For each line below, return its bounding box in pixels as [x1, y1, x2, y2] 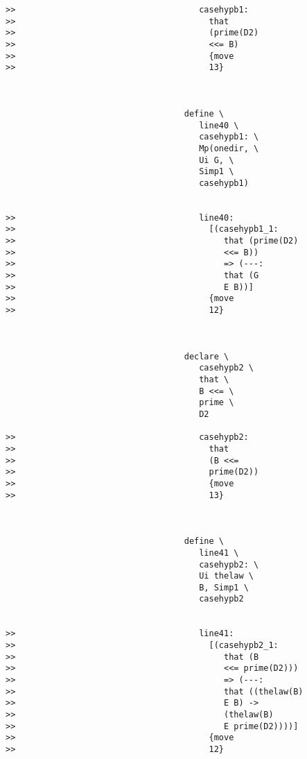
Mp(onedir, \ [199, 143, 259, 153]
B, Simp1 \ [199, 582, 249, 592]
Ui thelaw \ [199, 571, 254, 581]
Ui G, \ [199, 155, 234, 165]
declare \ [184, 351, 229, 361]
